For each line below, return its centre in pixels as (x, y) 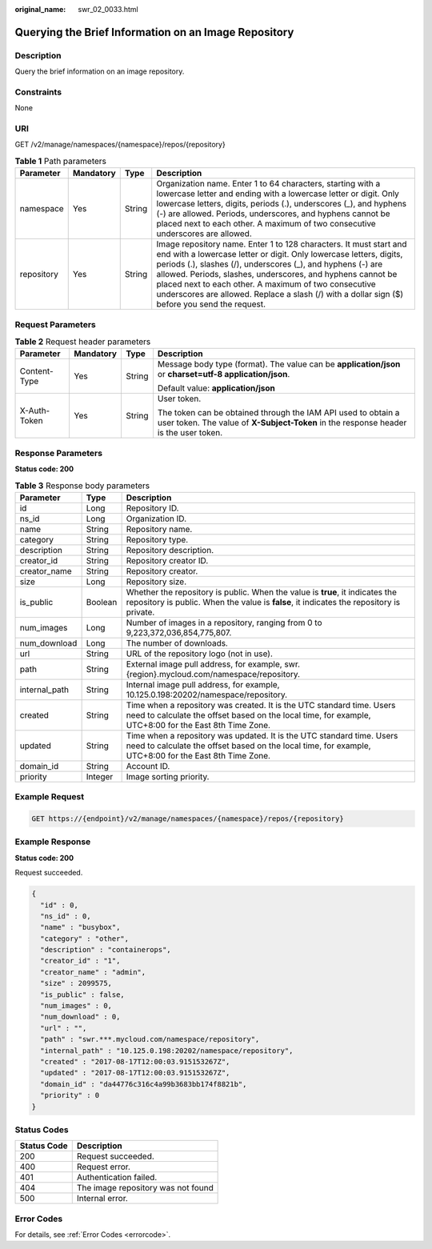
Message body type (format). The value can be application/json (279, 364)
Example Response (53, 842)
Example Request (49, 797)
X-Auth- (35, 410)
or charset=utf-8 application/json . (224, 374)
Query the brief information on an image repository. (100, 71)
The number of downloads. (177, 643)
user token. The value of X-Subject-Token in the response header (282, 422)
